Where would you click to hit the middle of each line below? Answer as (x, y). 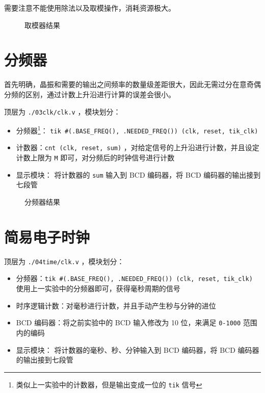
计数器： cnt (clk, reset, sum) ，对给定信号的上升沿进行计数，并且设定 (138, 147)
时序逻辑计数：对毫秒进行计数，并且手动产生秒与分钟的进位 (116, 305)
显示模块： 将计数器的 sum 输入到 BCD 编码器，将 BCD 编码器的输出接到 (138, 174)
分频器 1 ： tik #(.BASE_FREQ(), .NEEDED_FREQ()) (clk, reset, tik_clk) (137, 130)
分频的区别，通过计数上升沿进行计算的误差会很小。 (90, 94)
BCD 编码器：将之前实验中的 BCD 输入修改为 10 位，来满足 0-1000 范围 (137, 322)
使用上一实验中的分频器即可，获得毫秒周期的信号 (98, 288)
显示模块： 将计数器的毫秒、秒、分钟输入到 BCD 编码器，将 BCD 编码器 (138, 349)
